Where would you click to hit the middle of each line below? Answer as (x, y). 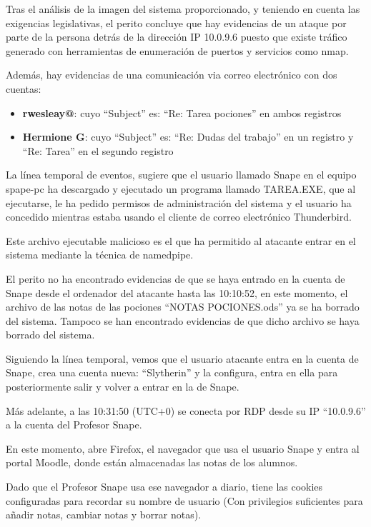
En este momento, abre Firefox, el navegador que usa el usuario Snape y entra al (183, 448)
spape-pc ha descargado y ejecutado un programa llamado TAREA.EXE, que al (181, 188)
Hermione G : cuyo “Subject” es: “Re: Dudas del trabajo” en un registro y (188, 137)
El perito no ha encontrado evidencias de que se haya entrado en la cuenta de (175, 278)
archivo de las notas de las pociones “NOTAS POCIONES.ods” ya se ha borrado (183, 307)
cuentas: (24, 88)
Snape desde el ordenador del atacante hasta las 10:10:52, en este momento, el (177, 292)
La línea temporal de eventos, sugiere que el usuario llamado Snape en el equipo (181, 175)
